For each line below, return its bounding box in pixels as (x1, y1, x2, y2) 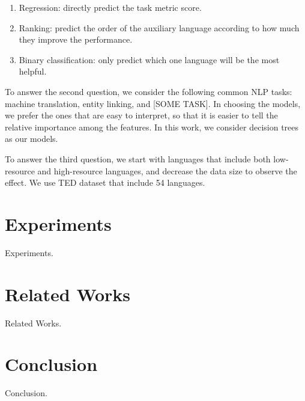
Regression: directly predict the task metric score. (19, 1, 202, 13)
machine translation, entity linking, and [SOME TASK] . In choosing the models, (5, 97, 301, 109)
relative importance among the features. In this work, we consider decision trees (5, 120, 299, 133)
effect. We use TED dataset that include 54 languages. (5, 176, 205, 189)
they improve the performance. (19, 33, 133, 46)
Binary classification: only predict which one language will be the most (19, 53, 280, 66)
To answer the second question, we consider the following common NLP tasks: (5, 85, 292, 97)
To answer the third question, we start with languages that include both (5, 152, 271, 165)
